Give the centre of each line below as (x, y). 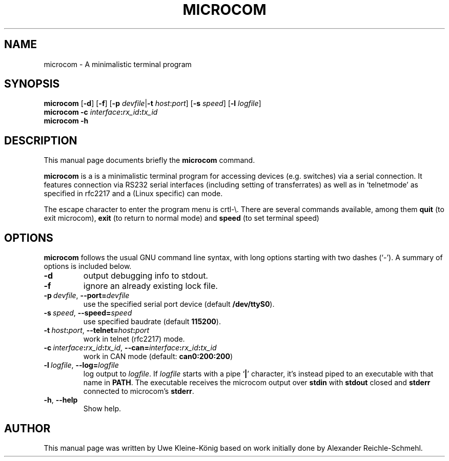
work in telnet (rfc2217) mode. (134, 339)
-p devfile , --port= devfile (87, 296)
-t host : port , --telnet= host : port (97, 330)
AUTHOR (27, 428)
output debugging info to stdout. (146, 276)
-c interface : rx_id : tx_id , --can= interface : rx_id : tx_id (130, 348)
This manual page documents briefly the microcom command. (149, 160)
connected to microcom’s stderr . (139, 391)
